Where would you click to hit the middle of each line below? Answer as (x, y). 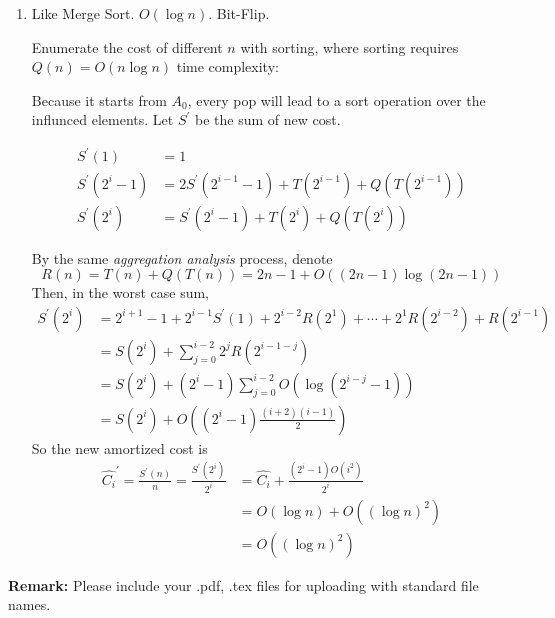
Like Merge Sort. (83, 13)
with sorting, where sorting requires (349, 46)
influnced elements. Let (102, 119)
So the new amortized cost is (119, 447)
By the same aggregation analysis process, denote (182, 257)
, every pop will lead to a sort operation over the (336, 99)
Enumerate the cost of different (127, 46)
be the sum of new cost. (267, 119)
